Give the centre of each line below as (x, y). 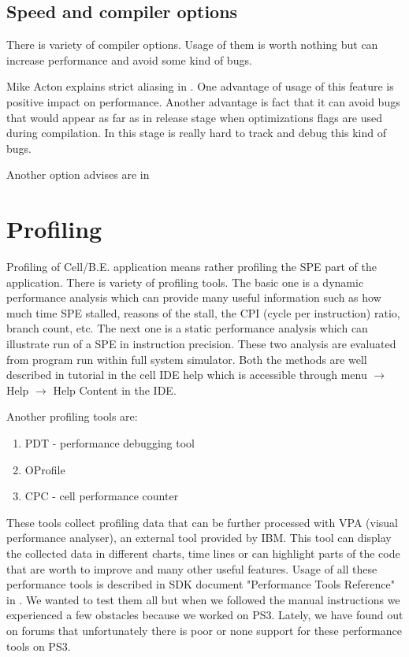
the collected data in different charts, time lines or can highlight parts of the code (203, 553)
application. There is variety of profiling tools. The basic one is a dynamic (185, 282)
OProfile (45, 469)
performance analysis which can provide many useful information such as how (194, 297)
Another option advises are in (78, 174)
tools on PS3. (39, 646)
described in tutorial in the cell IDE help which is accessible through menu (187, 375)
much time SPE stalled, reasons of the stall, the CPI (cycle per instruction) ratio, (203, 312)
